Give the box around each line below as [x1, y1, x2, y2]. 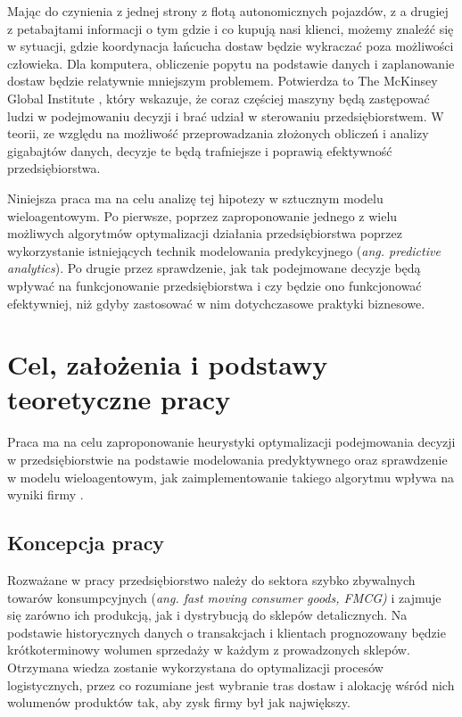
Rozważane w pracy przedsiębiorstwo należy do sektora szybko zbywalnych [7, 570, 416, 589]
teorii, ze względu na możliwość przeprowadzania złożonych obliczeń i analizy [7, 124, 429, 143]
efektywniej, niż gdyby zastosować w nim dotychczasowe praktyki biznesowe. [7, 293, 425, 312]
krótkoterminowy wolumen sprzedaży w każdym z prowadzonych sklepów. [7, 640, 410, 659]
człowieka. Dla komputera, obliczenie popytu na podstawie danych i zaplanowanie [7, 54, 455, 72]
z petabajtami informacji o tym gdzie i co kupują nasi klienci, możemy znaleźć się [7, 19, 454, 37]
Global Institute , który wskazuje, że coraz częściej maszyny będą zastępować [7, 88, 430, 107]
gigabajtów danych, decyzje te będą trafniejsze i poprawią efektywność [7, 141, 392, 160]
